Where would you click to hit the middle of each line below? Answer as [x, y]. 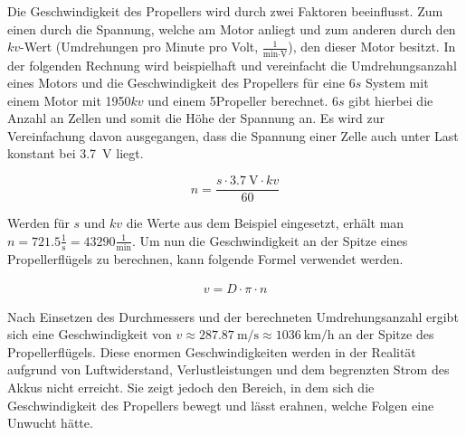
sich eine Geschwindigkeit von [90, 334]
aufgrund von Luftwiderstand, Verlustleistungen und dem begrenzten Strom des [228, 369]
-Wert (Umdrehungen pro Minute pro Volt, [139, 47]
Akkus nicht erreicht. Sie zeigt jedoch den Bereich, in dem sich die [191, 388]
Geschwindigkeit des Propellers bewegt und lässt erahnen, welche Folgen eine [221, 405]
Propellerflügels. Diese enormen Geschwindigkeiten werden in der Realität [212, 351]
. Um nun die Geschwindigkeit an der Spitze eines [270, 240]
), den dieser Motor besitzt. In [372, 47]
